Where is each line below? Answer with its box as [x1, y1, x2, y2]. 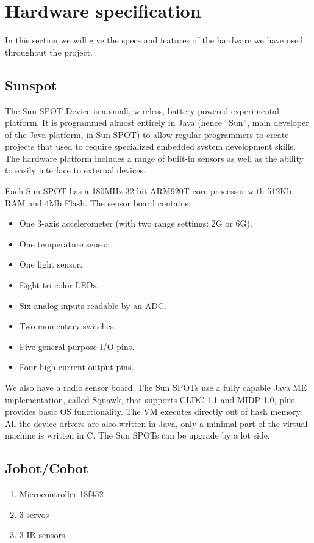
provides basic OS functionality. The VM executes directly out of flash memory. [5, 405, 302, 418]
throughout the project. [5, 45, 93, 58]
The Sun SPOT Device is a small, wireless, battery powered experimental [5, 104, 279, 117]
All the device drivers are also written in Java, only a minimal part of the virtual [5, 417, 308, 429]
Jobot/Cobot [5, 459, 89, 478]
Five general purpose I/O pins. [19, 340, 135, 352]
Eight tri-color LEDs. [19, 279, 99, 291]
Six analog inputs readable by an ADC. [19, 299, 166, 312]
